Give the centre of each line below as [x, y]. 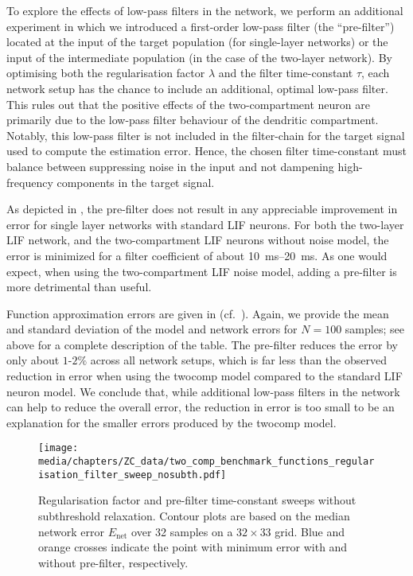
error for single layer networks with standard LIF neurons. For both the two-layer [205, 224]
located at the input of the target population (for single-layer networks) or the [197, 42]
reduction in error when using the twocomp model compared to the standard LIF [205, 376]
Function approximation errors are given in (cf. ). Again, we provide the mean [198, 313]
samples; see [374, 329]
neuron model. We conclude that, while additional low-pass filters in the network [203, 391]
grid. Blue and [310, 531]
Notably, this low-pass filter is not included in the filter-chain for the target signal [206, 135]
